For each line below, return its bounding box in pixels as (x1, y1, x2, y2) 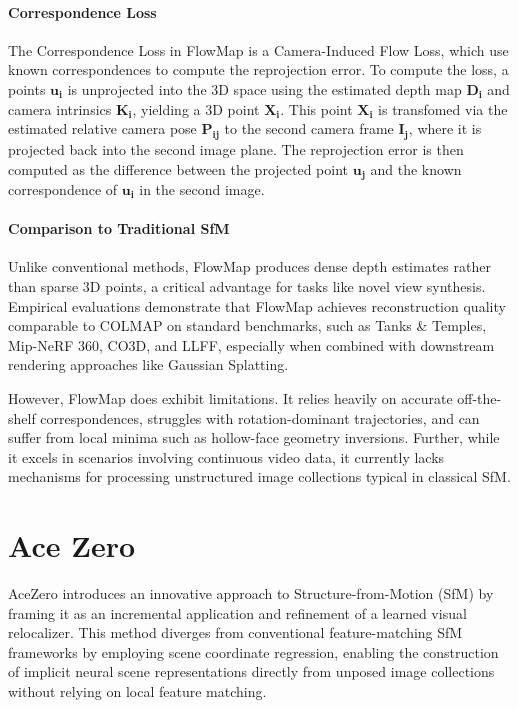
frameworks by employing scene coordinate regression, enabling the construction (8, 641, 499, 662)
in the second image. (139, 179, 265, 200)
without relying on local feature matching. (8, 681, 267, 702)
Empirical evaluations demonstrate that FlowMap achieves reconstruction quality (8, 295, 506, 316)
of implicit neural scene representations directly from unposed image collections (8, 661, 495, 682)
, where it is (408, 118, 482, 139)
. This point (280, 98, 353, 119)
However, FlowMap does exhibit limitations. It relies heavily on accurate (8, 387, 453, 408)
